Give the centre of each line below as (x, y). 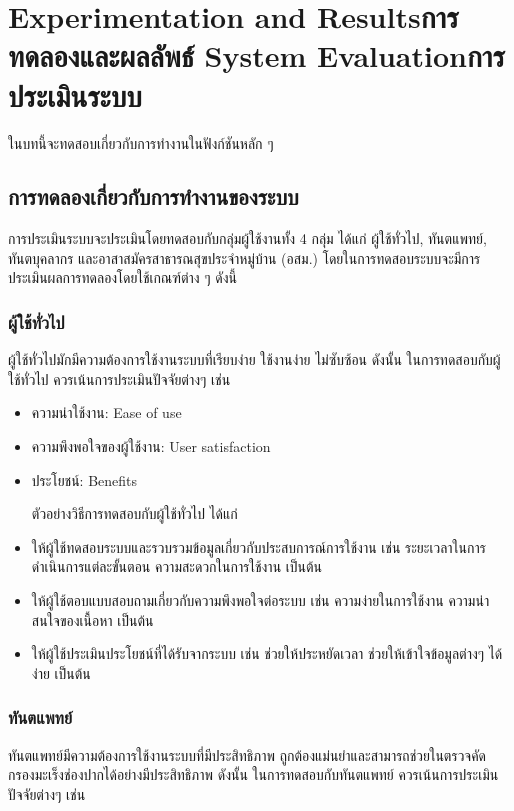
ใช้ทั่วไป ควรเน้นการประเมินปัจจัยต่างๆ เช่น (119, 378)
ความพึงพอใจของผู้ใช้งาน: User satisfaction (151, 446)
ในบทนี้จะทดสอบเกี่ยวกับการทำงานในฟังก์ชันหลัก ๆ (141, 142)
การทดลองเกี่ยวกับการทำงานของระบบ (153, 196)
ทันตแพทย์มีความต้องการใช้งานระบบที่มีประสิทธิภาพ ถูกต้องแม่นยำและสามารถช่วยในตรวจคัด (247, 754)
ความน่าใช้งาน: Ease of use (106, 412)
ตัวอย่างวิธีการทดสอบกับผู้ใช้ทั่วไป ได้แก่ (134, 513)
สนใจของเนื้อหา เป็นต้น (92, 619)
